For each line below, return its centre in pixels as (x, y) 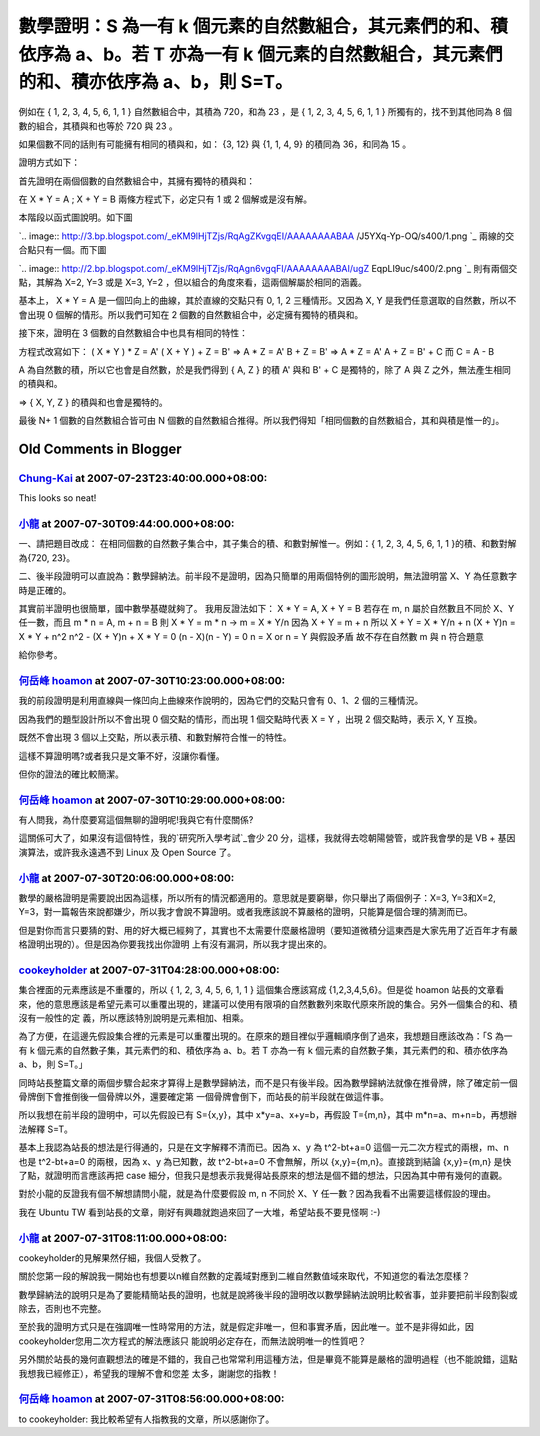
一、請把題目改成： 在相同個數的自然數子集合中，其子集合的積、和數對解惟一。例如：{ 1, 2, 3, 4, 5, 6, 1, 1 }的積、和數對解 (267, 544)
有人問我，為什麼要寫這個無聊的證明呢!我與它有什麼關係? (136, 820)
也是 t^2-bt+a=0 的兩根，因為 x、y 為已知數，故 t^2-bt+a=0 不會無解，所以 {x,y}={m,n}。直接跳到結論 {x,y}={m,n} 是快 (265, 1161)
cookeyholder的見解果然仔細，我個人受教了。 (112, 1257)
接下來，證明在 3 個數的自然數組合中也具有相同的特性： (133, 333)
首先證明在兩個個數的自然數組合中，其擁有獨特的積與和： (136, 181)
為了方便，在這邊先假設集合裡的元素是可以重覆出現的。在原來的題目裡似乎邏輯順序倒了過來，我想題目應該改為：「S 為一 (265, 1036)
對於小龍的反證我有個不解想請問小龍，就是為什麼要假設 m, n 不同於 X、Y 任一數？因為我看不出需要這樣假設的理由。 (257, 1194)
